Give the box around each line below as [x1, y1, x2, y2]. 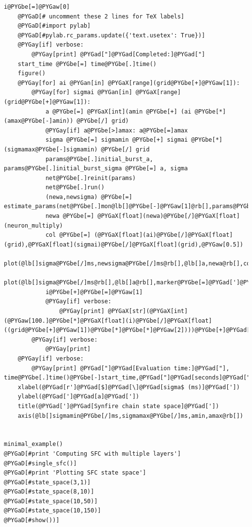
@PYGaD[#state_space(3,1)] [4, 478, 91, 486]
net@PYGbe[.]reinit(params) [45, 174, 136, 181]
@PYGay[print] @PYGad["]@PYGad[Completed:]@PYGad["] [31, 50, 205, 58]
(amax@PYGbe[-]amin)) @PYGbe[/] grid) [4, 117, 129, 125]
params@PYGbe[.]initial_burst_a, [45, 155, 153, 163]
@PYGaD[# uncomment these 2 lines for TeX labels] [17, 13, 185, 20]
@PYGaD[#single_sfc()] [4, 460, 77, 467]
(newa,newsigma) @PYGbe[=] [45, 193, 132, 200]
